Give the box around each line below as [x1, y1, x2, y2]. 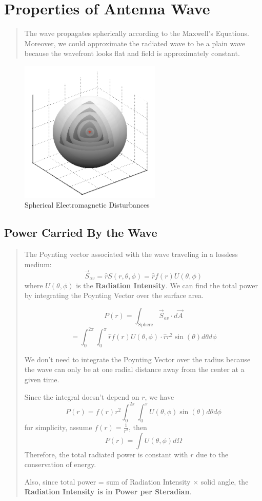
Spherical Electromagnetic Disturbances [25, 199, 150, 210]
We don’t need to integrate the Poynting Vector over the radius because [24, 354, 251, 364]
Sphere [138, 322, 153, 327]
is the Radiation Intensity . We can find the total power [76, 280, 258, 290]
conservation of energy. [24, 459, 96, 470]
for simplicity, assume [24, 421, 92, 432]
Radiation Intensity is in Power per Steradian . [24, 486, 192, 497]
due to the [196, 449, 229, 459]
